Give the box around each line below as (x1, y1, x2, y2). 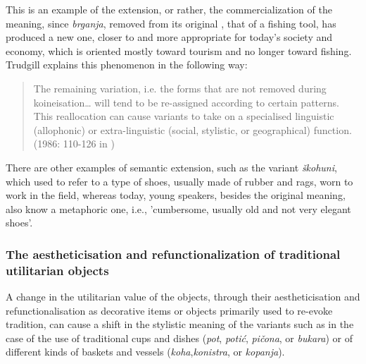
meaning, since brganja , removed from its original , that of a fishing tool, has (6, 16, 336, 30)
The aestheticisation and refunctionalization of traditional (6, 245, 341, 262)
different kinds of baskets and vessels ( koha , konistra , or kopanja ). (6, 344, 285, 359)
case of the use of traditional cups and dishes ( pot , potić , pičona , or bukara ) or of (6, 330, 353, 345)
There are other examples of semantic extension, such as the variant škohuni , (6, 159, 337, 174)
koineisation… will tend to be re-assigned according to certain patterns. (33, 95, 339, 109)
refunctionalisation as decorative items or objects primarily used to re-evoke (6, 303, 333, 317)
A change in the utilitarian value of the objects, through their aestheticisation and (6, 289, 360, 304)
